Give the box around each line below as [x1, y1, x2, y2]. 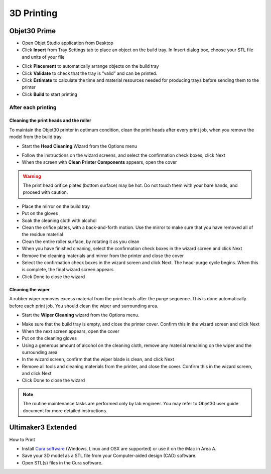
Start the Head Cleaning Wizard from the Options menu [22, 143, 138, 149]
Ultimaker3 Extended [9, 423, 77, 432]
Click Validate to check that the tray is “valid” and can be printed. [22, 70, 158, 76]
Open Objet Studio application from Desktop [22, 40, 114, 46]
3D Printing [9, 8, 58, 19]
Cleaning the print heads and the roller [9, 117, 91, 124]
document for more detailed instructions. [23, 407, 107, 414]
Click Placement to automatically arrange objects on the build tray [22, 63, 159, 69]
